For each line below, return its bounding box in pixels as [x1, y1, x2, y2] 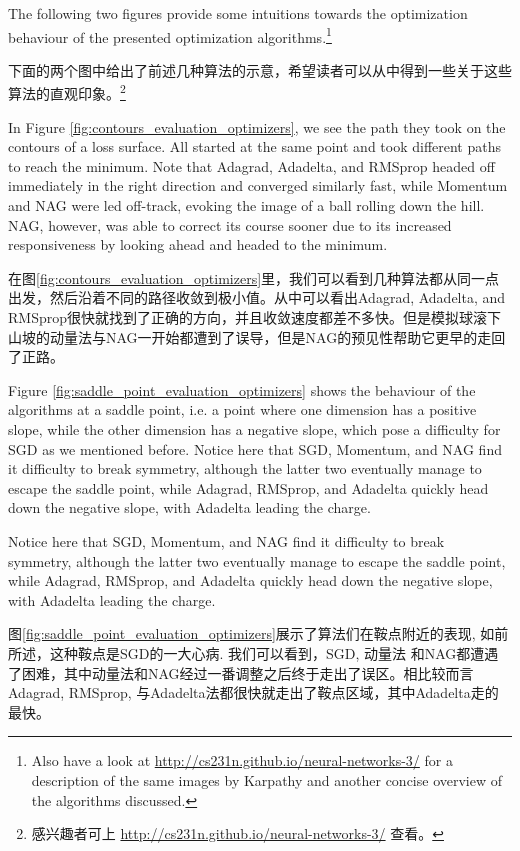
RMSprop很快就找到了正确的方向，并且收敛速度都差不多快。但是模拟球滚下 [8, 307, 501, 328]
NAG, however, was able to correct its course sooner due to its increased [8, 214, 452, 235]
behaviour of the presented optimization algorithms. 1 [8, 23, 332, 47]
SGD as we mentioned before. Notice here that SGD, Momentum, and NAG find [8, 438, 502, 459]
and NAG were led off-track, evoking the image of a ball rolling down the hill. [8, 195, 485, 216]
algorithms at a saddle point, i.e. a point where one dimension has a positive [8, 399, 477, 420]
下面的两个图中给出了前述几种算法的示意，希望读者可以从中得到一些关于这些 [8, 59, 512, 80]
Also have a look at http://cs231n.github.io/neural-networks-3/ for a [31, 750, 453, 771]
